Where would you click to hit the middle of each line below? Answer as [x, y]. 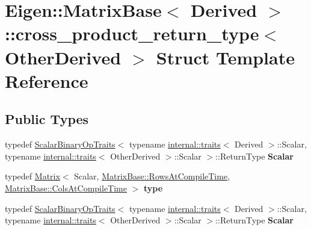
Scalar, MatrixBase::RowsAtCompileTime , [152, 176]
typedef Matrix [32, 176]
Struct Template [225, 57]
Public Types [47, 119]
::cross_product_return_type [132, 33]
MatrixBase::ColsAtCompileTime [66, 188]
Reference [47, 80]
